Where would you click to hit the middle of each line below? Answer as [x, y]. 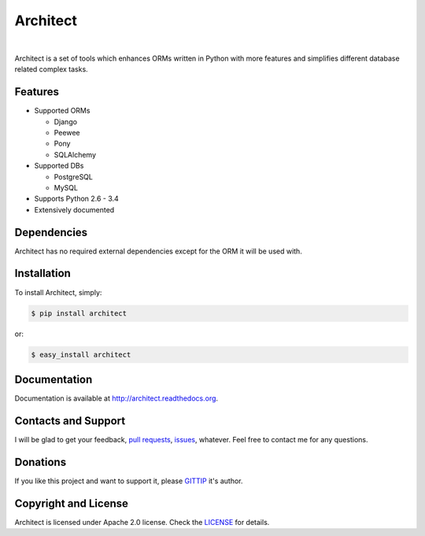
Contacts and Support [70, 421]
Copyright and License [72, 503]
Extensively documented [74, 209]
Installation [42, 274]
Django [66, 121]
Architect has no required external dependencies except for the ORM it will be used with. [158, 251]
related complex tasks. [51, 69]
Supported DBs [59, 166]
